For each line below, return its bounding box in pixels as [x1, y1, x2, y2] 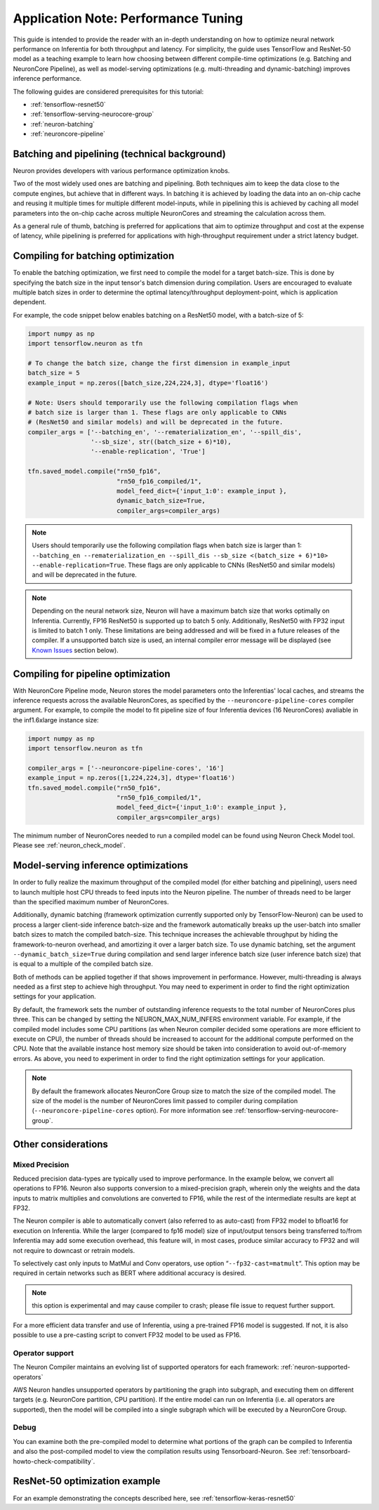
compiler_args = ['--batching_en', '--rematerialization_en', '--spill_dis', [27, 428, 302, 436]
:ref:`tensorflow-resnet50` [30, 100, 106, 108]
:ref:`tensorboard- [298, 1447, 351, 1456]
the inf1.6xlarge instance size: [13, 715, 99, 724]
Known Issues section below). [32, 646, 119, 654]
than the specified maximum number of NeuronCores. [13, 897, 169, 906]
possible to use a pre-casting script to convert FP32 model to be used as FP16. [13, 1330, 241, 1339]
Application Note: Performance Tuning [13, 11, 244, 26]
